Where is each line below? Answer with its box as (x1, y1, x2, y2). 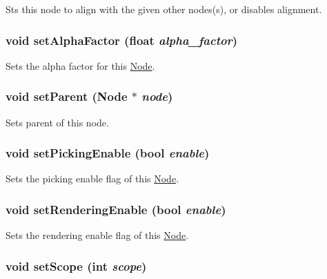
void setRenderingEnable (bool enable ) (6, 200, 226, 218)
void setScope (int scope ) (6, 257, 147, 274)
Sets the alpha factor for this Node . (6, 58, 155, 73)
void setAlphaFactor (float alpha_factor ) (6, 31, 238, 48)
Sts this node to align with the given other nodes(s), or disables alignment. (6, 2, 322, 16)
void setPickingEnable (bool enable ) (6, 144, 210, 162)
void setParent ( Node (6, 88, 128, 105)
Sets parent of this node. (6, 115, 109, 129)
